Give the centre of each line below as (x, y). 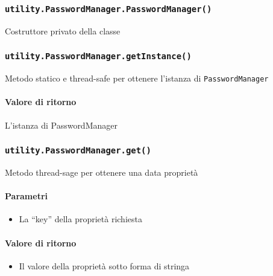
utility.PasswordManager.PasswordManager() (108, 9)
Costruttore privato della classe (63, 30)
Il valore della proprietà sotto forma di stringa (104, 265)
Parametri (26, 196)
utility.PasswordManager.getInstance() (98, 56)
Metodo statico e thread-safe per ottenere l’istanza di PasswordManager (137, 78)
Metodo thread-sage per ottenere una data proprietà (102, 172)
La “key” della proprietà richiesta (80, 219)
